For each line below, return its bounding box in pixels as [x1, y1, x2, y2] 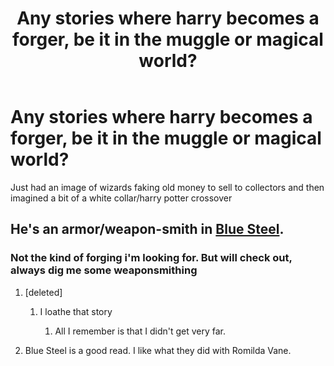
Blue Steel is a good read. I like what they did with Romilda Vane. [24, 344, 292, 356]
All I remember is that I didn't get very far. [54, 325, 227, 337]
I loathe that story [39, 305, 113, 317]
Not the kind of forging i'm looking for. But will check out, [10, 251, 293, 265]
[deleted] [24, 286, 63, 298]
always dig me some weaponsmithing [10, 263, 198, 277]
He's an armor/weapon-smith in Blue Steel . [10, 221, 285, 238]
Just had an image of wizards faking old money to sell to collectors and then [10, 181, 325, 193]
